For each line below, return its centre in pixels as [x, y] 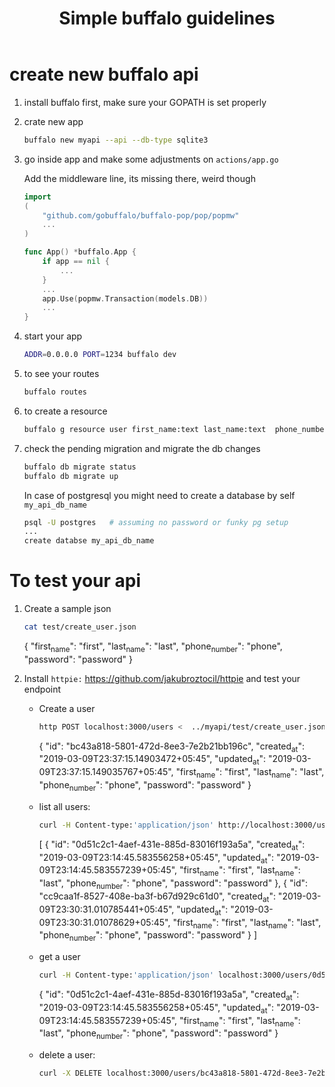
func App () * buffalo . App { [80, 252]
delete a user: [67, 1055]
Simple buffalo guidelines [167, 18]
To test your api [75, 581]
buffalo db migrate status [80, 467]
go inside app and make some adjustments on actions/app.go [151, 159]
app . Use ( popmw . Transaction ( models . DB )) [125, 298]
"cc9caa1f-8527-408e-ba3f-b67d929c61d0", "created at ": [157, 897]
